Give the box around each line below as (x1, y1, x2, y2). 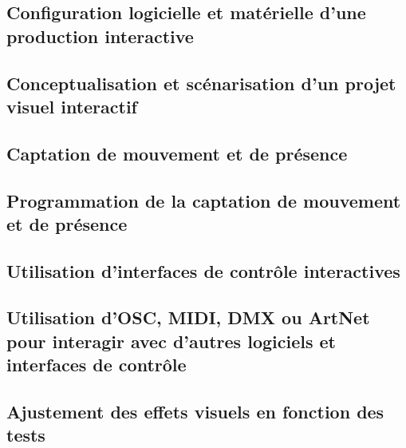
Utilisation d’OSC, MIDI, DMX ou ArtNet (6, 305, 370, 330)
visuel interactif (6, 93, 137, 118)
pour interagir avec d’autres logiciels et (6, 328, 336, 353)
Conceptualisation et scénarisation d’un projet (6, 70, 396, 95)
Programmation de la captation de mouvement (6, 188, 401, 212)
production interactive (6, 23, 194, 48)
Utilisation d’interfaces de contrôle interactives (6, 258, 400, 283)
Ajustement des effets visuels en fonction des (6, 399, 384, 424)
